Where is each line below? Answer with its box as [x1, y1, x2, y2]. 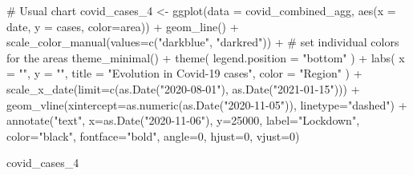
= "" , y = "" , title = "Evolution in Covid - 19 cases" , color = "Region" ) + [6, 65, 362, 82]
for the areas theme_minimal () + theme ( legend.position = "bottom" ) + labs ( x [6, 49, 405, 66]
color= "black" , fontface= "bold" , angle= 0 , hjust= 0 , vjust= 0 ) [6, 127, 300, 144]
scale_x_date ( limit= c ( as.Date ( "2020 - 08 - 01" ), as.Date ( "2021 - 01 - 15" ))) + [6, 80, 360, 97]
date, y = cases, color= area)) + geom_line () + [6, 18, 239, 34]
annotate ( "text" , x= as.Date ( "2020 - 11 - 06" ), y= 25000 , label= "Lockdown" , [6, 112, 360, 129]
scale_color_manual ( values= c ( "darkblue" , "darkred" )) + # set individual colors [6, 34, 399, 50]
